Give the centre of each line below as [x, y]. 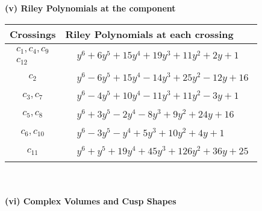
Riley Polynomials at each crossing [149, 34]
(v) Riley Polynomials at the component [90, 8]
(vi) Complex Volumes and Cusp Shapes [91, 200]
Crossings [33, 34]
